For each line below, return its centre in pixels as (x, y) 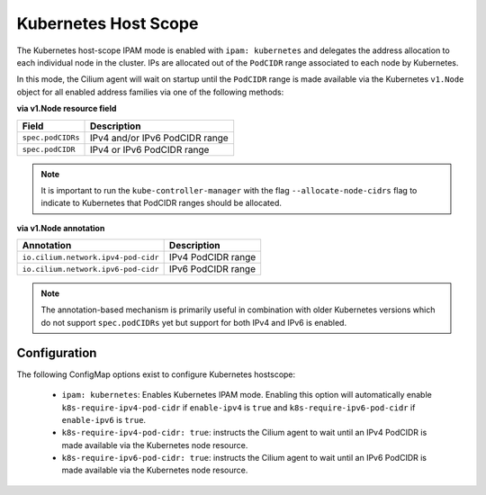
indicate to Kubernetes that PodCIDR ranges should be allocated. (162, 203)
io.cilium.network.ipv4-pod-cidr (90, 257)
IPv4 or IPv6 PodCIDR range (149, 149)
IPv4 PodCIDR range (212, 257)
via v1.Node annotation (61, 228)
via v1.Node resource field (67, 109)
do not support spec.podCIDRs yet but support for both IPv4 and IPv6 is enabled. (193, 322)
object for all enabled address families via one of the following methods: (150, 92)
